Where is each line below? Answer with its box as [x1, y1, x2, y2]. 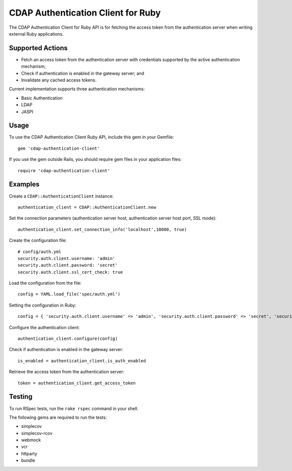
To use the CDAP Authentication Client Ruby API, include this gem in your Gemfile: [9, 134, 174, 140]
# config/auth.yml [18, 249, 62, 255]
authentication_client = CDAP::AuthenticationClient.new [18, 204, 157, 210]
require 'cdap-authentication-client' [18, 168, 110, 173]
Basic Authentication [21, 95, 63, 101]
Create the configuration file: [9, 237, 67, 243]
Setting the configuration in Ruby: [9, 302, 76, 308]
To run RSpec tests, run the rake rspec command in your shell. [9, 405, 139, 412]
